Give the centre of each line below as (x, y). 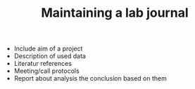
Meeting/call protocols (46, 71)
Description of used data (50, 56)
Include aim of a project (48, 49)
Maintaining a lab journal (115, 13)
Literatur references (43, 64)
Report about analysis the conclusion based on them (90, 78)
